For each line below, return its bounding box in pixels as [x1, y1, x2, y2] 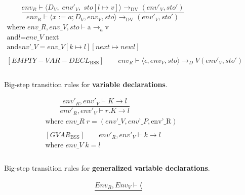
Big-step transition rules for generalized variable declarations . [4, 163, 210, 173]
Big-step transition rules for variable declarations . [4, 79, 168, 89]
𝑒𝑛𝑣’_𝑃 [128, 118, 148, 125]
